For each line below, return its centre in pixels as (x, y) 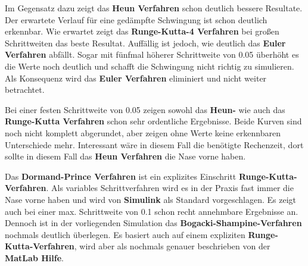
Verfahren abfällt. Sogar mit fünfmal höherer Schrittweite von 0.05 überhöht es (152, 54)
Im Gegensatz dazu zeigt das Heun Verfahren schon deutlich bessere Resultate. (154, 8)
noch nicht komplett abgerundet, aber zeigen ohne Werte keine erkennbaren (143, 132)
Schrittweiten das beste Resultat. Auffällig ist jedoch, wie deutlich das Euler (145, 43)
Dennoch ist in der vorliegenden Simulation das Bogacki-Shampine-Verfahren (153, 223)
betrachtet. (25, 90)
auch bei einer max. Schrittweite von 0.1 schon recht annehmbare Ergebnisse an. (152, 211)
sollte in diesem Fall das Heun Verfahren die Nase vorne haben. (125, 156)
